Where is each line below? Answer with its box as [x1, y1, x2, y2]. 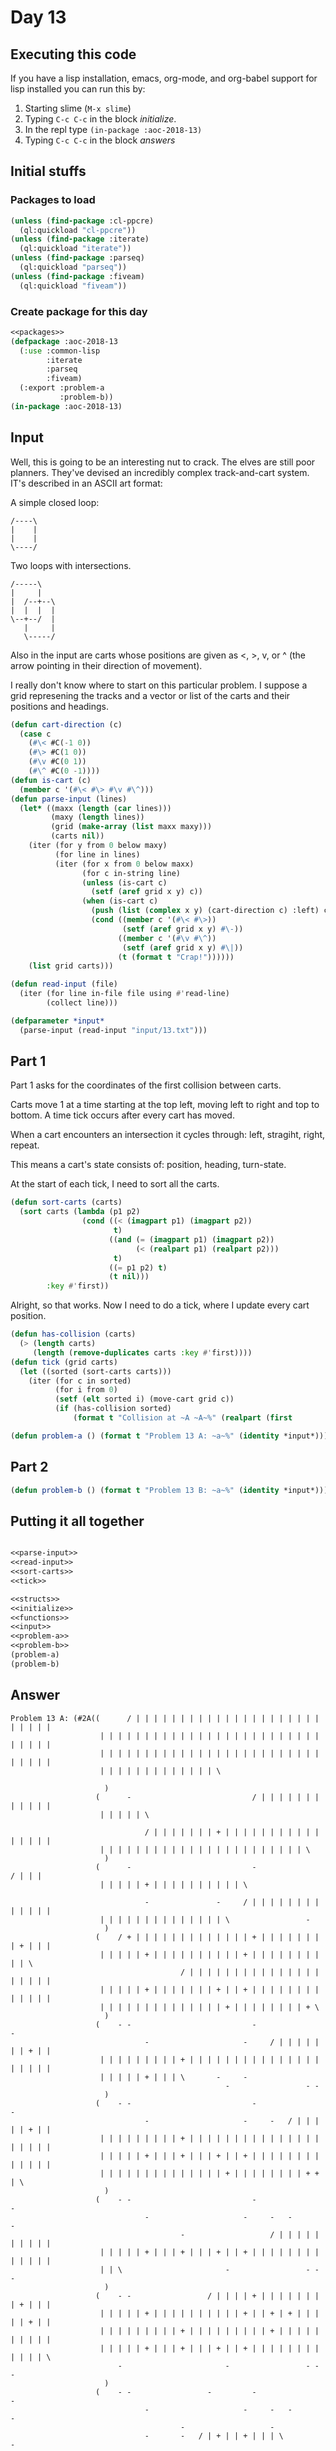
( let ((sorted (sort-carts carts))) [19, 1366, 172, 1376]
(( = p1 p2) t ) [108, 1262, 168, 1273]
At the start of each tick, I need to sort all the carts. [10, 1178, 220, 1190]
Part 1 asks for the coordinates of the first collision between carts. [10, 1079, 282, 1091]
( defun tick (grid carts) [10, 1357, 118, 1367]
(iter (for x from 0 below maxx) [54, 859, 195, 869]
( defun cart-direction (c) [10, 719, 123, 730]
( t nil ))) [108, 1272, 150, 1282]
